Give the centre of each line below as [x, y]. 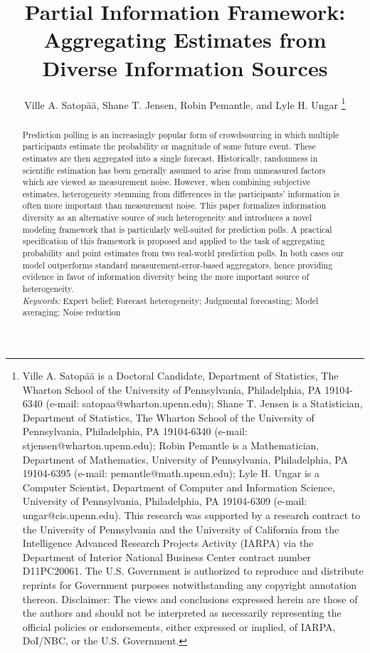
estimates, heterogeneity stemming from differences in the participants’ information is [181, 193]
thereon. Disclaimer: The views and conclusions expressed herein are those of [190, 599]
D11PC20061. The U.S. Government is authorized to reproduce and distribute [193, 571]
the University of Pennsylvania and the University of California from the [181, 529]
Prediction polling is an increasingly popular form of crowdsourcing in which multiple [181, 134]
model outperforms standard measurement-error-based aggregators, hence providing [178, 265]
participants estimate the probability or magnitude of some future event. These [169, 146]
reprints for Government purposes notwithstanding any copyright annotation [190, 584]
